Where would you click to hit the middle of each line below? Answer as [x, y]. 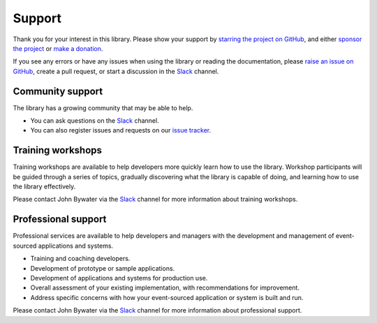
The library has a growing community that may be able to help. [103, 107]
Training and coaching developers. [80, 259]
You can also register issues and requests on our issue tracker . [121, 130]
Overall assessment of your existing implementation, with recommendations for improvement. [165, 288]
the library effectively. [44, 187]
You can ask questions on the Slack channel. [95, 121]
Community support [58, 91]
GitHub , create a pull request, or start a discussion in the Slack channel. [116, 71]
